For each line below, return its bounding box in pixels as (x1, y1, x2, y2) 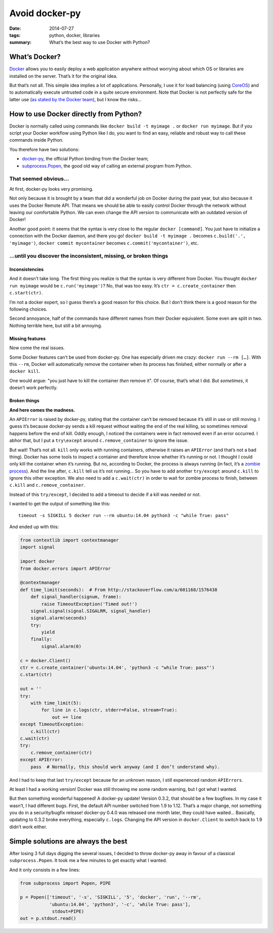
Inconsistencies (9, 266, 44, 273)
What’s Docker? (9, 53, 61, 61)
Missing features (9, 335, 46, 342)
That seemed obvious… (9, 175, 69, 182)
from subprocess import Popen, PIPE (20, 880, 111, 886)
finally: (30, 637, 53, 642)
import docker (20, 559, 55, 564)
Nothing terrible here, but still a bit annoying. (9, 322, 102, 328)
